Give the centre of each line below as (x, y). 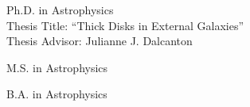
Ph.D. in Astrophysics (60, 10)
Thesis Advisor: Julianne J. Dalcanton (100, 41)
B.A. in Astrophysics (57, 94)
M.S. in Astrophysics (57, 67)
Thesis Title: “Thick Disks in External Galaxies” (125, 25)
